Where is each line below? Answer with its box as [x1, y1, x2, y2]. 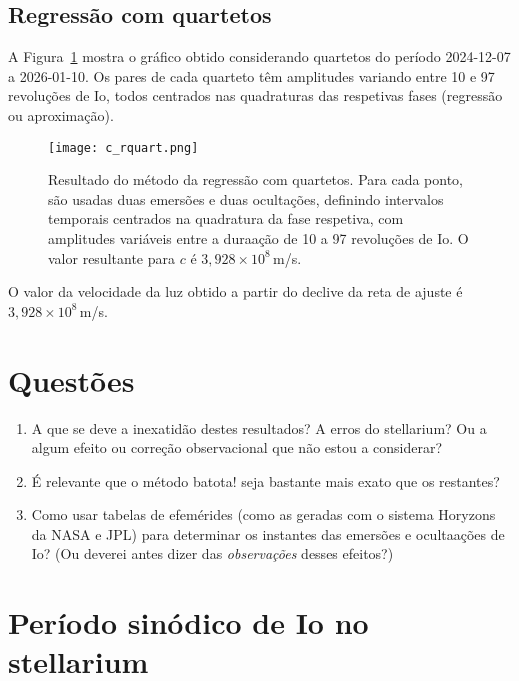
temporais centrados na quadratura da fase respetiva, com [48, 208, 404, 229]
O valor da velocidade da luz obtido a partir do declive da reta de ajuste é [8, 281, 463, 302]
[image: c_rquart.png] [48, 140, 199, 155]
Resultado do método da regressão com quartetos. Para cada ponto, [48, 169, 464, 190]
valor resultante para [48, 247, 175, 268]
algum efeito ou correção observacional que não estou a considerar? [31, 437, 443, 458]
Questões [8, 359, 135, 400]
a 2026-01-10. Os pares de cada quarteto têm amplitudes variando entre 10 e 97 [8, 65, 495, 86]
